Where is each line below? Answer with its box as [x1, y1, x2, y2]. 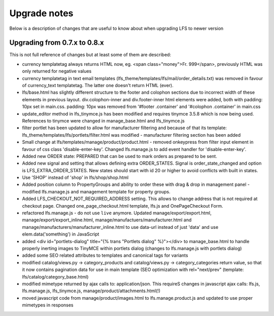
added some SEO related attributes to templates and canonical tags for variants [22, 252, 188, 258]
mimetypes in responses [22, 302, 74, 308]
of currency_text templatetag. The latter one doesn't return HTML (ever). [22, 83, 174, 89]
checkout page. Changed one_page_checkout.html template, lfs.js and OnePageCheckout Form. [22, 203, 223, 209]
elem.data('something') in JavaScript [22, 231, 99, 238]
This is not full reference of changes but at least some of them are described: [9, 52, 172, 58]
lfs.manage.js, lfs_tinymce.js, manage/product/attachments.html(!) [22, 288, 161, 294]
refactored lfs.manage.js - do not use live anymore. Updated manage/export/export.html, [22, 210, 212, 216]
